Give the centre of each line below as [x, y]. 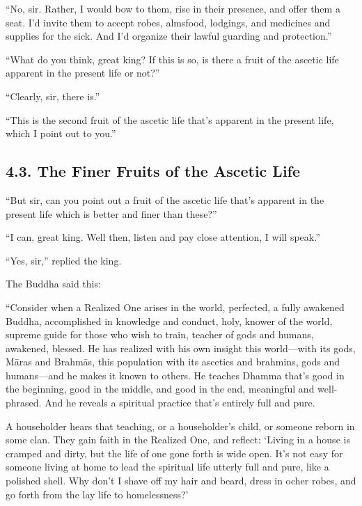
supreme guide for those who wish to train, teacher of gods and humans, [160, 334]
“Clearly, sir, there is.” [53, 96]
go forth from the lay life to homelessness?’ [97, 494]
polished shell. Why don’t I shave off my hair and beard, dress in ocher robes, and [181, 481]
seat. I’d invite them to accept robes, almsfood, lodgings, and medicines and [168, 22]
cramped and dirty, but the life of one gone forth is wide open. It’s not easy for [174, 453]
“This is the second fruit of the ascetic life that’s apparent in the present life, [170, 119]
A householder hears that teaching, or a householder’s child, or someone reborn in [180, 426]
